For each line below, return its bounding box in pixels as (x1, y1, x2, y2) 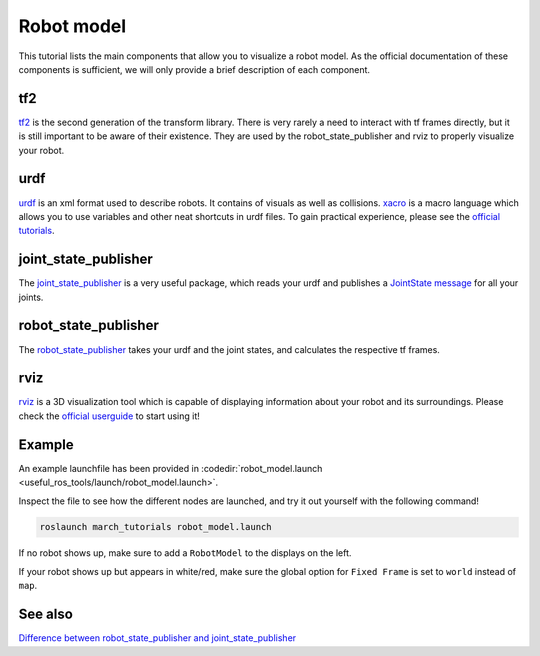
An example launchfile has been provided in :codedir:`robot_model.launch (18, 462, 323, 474)
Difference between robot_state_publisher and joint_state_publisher (18, 632, 297, 644)
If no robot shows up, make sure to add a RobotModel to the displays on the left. (18, 547, 352, 559)
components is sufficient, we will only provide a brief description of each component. (18, 63, 370, 75)
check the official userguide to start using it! (18, 410, 200, 422)
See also (18, 606, 74, 623)
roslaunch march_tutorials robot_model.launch (39, 521, 272, 533)
